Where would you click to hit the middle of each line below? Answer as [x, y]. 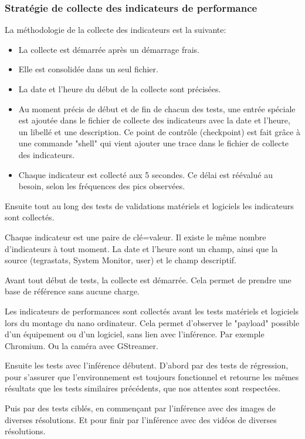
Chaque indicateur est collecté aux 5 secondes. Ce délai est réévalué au [145, 174]
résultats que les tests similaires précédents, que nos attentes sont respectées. [143, 388]
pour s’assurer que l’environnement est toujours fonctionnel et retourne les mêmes [152, 376]
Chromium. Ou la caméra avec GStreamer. [82, 345]
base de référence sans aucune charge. [72, 291]
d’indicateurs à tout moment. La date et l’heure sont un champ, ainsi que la [141, 248]
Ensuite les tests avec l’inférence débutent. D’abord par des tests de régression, [147, 365]
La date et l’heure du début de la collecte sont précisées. [120, 89]
